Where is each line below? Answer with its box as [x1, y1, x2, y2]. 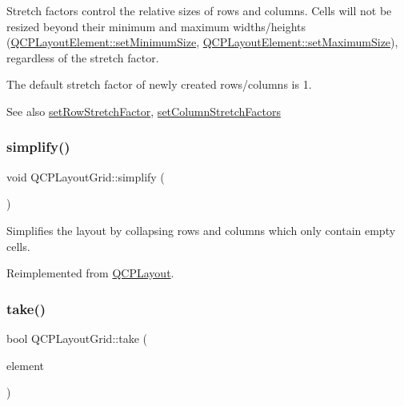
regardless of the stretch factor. [6, 49, 159, 66]
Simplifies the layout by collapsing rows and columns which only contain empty [6, 221, 396, 238]
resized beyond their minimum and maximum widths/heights [6, 18, 306, 34]
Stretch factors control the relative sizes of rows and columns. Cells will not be [6, 2, 392, 18]
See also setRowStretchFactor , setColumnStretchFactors [6, 102, 281, 119]
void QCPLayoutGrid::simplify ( [6, 168, 165, 185]
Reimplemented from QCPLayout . [6, 265, 174, 281]
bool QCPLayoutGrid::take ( [6, 329, 147, 346]
